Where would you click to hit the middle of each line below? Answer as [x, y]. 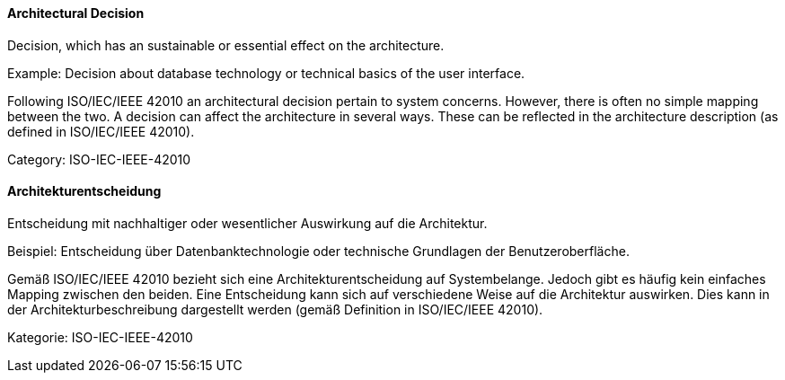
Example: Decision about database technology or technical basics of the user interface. [266, 73]
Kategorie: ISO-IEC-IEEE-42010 [100, 337]
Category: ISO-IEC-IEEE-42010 [99, 159]
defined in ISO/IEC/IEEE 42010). [101, 131]
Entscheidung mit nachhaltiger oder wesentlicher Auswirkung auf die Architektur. [247, 223]
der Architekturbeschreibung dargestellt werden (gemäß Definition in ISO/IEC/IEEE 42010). [275, 309]
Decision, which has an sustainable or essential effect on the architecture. [226, 45]
